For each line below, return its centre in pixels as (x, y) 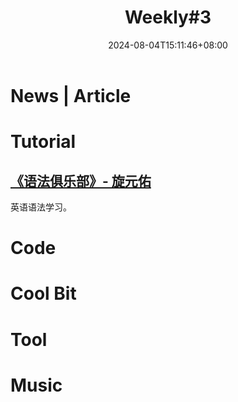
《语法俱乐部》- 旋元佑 (81, 181)
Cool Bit (43, 293)
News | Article (71, 95)
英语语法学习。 (41, 207)
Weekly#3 (168, 17)
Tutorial (43, 142)
